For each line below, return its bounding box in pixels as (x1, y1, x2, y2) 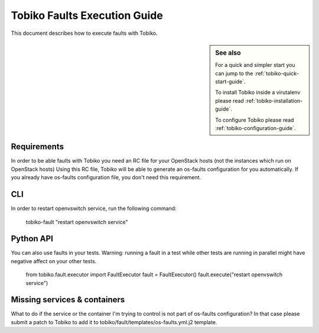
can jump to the (215, 70, 253, 77)
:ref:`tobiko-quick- (254, 70, 300, 77)
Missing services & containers (11, 295, 125, 305)
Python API (11, 234, 53, 244)
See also (215, 49, 241, 57)
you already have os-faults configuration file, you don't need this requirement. (11, 174, 201, 181)
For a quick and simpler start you (215, 62, 295, 69)
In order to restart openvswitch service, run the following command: (11, 205, 177, 212)
